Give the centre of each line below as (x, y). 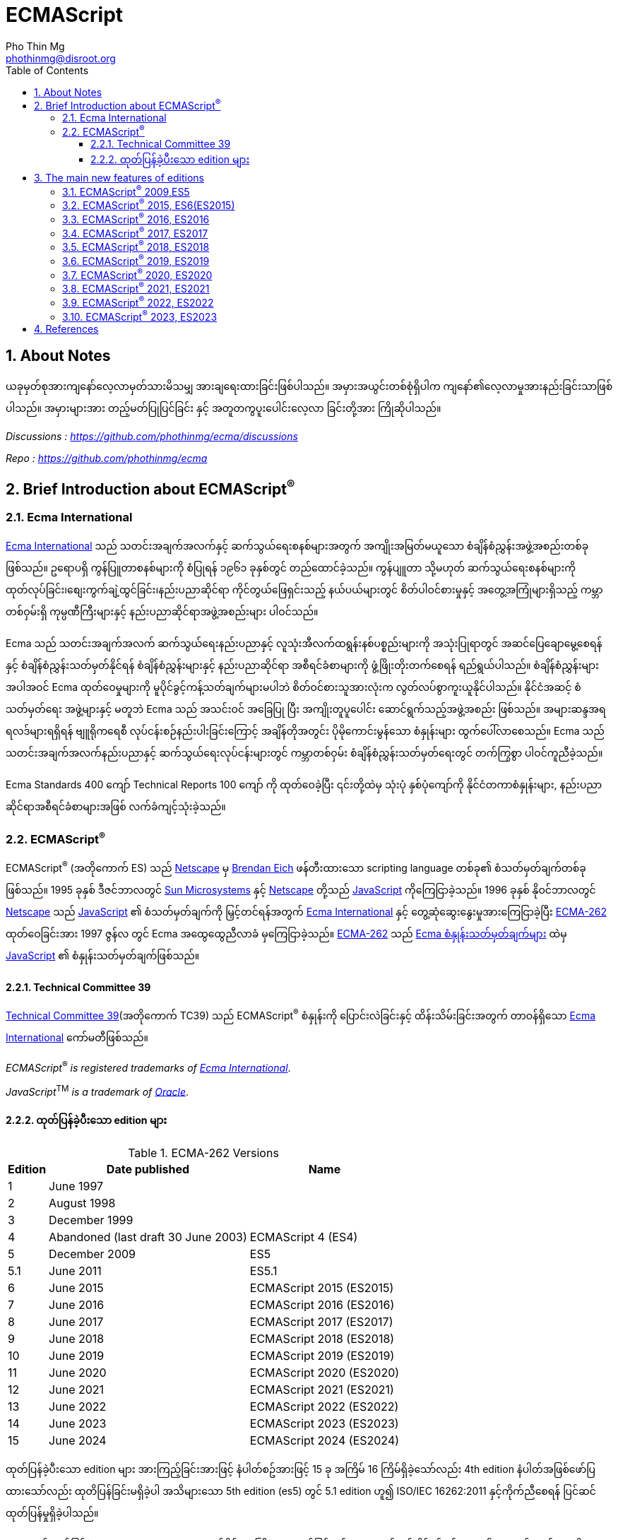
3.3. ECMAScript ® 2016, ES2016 (136, 219)
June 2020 (78, 1372)
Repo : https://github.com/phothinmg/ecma (107, 458)
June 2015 (76, 1287)
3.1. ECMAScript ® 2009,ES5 (126, 191)
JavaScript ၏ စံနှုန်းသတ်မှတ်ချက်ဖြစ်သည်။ (103, 955)
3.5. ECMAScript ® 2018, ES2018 (136, 246)
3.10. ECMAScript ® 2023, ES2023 (140, 315)
